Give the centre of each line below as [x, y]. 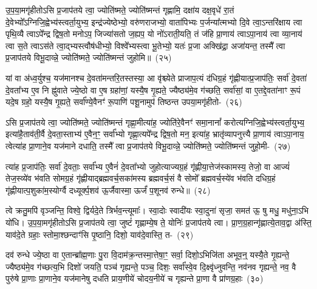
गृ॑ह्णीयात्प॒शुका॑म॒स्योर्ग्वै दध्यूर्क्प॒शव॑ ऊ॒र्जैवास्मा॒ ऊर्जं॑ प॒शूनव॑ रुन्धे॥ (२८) [108, 190]
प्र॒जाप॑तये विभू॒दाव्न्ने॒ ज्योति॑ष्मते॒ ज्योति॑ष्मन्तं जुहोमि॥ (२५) [89, 57]
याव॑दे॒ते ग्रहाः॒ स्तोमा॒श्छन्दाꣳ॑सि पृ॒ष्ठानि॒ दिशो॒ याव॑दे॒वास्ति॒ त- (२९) [100, 234]
